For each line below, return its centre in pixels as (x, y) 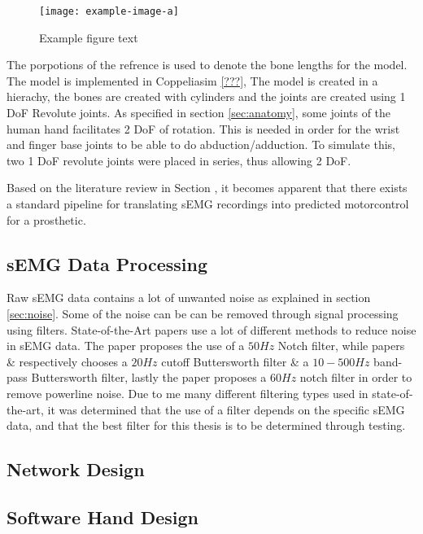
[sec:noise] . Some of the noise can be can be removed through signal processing (203, 313)
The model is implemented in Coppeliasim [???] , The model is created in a (192, 80)
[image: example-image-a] (109, 11)
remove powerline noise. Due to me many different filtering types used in (188, 393)
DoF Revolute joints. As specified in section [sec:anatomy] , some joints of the (199, 113)
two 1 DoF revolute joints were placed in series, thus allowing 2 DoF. (179, 160)
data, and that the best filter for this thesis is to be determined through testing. (206, 425)
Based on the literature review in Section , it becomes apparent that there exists (207, 188)
